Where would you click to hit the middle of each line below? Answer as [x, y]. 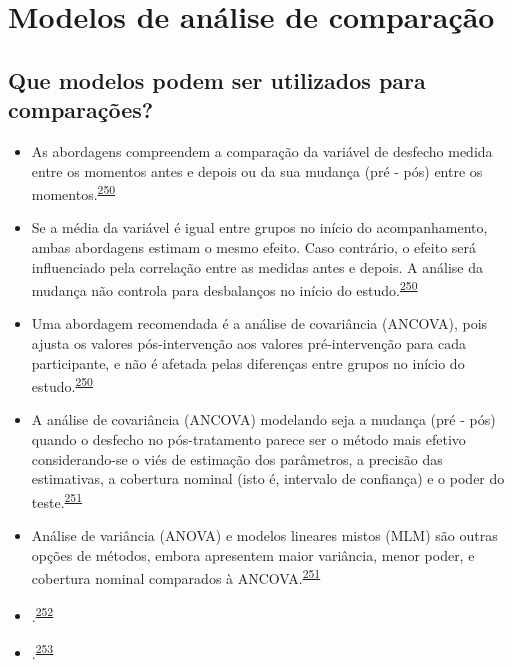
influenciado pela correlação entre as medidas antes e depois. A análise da [257, 266]
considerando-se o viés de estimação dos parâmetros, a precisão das [237, 458]
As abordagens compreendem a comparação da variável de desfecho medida [262, 150]
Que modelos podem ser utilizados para [217, 79]
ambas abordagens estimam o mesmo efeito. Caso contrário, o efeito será [254, 247]
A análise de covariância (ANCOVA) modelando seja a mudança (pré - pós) [263, 419]
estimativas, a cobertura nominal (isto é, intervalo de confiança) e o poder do [268, 478]
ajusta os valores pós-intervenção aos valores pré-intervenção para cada [249, 343]
